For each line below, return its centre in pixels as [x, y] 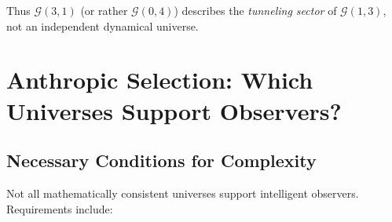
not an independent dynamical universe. [103, 25]
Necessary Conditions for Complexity [161, 160]
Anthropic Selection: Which [160, 80]
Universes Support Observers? [174, 110]
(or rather [104, 10]
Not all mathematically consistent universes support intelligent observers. [183, 193]
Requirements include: [60, 208]
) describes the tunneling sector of [255, 10]
